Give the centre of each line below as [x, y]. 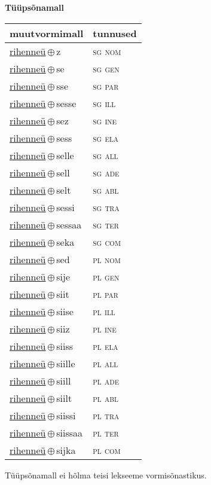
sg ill [104, 103]
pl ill [104, 311]
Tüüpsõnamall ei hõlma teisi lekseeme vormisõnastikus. [106, 475]
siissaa [70, 432]
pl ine [105, 328]
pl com [107, 450]
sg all [105, 155]
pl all [105, 363]
